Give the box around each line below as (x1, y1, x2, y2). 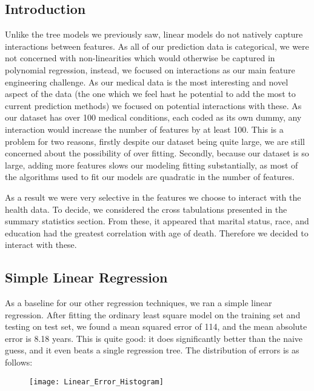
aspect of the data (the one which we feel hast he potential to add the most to (5, 87, 296, 100)
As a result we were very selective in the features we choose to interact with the (5, 190, 301, 203)
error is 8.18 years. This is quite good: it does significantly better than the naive (5, 332, 303, 344)
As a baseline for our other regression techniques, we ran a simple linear (5, 296, 272, 309)
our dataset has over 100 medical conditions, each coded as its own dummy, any (5, 111, 302, 124)
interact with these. (5, 238, 77, 251)
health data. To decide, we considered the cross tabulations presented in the (5, 202, 287, 215)
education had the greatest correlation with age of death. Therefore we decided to (5, 226, 309, 239)
